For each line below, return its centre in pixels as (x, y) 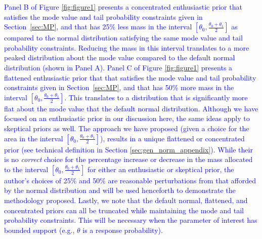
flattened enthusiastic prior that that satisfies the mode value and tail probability (130, 77)
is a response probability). (123, 230)
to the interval (26, 169)
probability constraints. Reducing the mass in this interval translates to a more (127, 47)
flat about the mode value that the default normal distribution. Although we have (131, 108)
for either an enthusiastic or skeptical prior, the (161, 169)
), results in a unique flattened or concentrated (172, 138)
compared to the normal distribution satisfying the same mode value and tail (123, 38)
